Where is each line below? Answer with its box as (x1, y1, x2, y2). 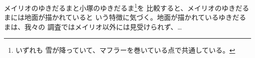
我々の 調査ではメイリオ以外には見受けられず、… (24, 21, 182, 31)
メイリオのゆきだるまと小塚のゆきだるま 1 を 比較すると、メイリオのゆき (4, 1, 235, 13)
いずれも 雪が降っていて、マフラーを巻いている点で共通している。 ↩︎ (15, 45, 235, 55)
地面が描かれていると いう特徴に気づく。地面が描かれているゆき (24, 12, 232, 22)
